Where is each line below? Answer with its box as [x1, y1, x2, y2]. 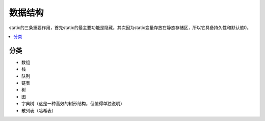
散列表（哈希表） [21, 107, 56, 113]
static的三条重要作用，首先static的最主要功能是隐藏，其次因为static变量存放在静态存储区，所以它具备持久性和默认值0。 [9, 25, 251, 30]
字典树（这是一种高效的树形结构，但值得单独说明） [21, 101, 125, 107]
